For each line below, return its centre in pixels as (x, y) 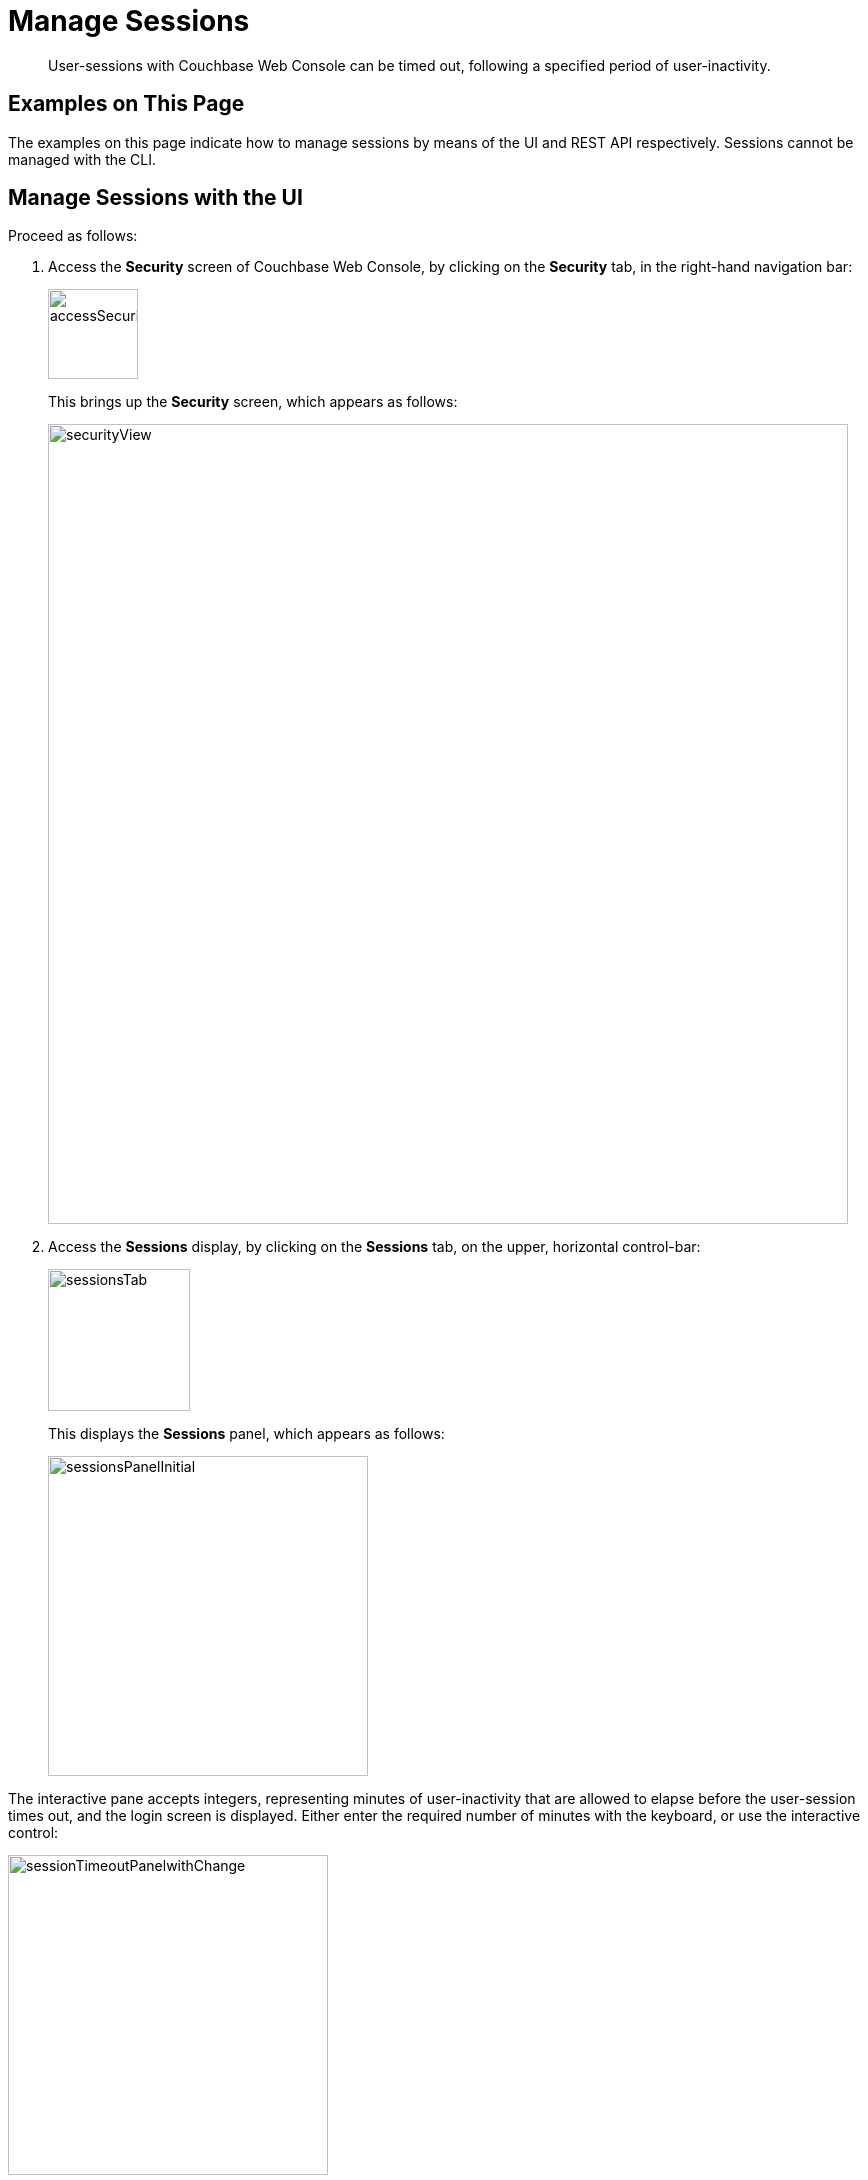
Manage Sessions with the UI (155, 198)
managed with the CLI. (82, 159)
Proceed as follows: (73, 236)
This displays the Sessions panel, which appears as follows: (246, 1434)
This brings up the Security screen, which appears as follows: (253, 402)
